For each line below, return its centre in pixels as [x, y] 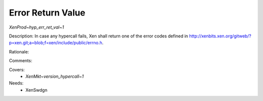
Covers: [17, 69]
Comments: [21, 61]
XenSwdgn [37, 90]
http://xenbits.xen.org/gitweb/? [220, 36]
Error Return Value [47, 13]
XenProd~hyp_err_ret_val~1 [37, 27]
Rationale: [19, 51]
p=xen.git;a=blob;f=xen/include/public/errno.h [56, 43]
